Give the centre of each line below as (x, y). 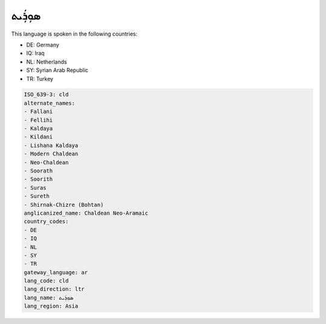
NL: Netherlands (47, 62)
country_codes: (46, 222)
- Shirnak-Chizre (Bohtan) (64, 205)
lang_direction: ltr (54, 289)
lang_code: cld (46, 281)
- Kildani (38, 137)
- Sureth (37, 196)
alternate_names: (50, 103)
